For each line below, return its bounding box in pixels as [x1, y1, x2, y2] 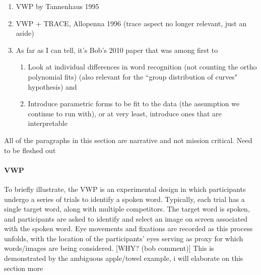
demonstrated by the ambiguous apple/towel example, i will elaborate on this [4, 253, 243, 263]
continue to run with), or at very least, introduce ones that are [28, 108, 222, 118]
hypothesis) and [28, 81, 77, 92]
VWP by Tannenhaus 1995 [16, 1, 99, 11]
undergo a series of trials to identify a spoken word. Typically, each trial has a [4, 193, 245, 204]
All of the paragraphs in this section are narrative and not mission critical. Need [4, 134, 252, 145]
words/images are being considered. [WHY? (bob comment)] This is [4, 243, 214, 253]
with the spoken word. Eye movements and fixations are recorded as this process [4, 223, 253, 234]
